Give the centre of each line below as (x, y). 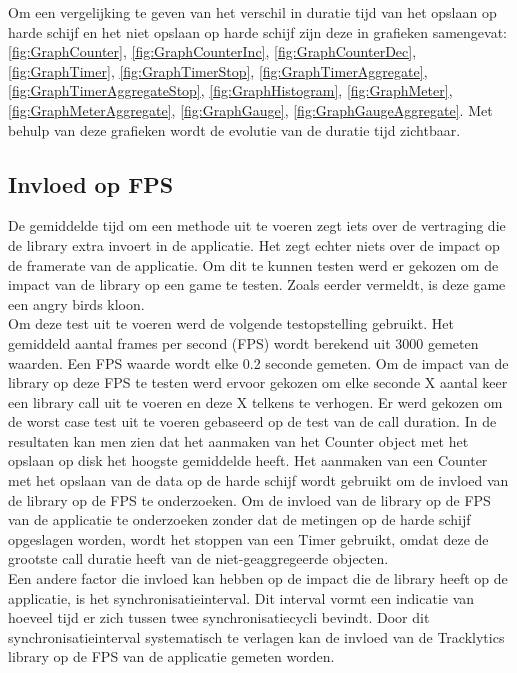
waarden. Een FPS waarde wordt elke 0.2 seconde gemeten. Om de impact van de (258, 362)
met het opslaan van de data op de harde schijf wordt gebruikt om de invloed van (258, 480)
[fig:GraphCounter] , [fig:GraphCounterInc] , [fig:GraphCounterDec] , (212, 51)
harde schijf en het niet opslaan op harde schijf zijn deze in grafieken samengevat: (257, 31)
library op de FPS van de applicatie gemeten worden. (171, 656)
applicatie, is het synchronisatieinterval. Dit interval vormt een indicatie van (241, 597)
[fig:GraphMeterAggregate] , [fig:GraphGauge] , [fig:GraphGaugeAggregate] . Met (250, 109)
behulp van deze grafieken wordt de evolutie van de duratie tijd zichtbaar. (234, 129)
